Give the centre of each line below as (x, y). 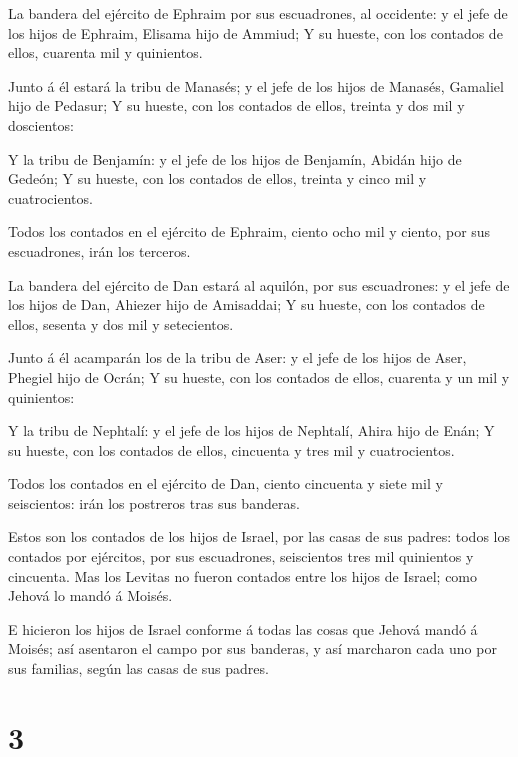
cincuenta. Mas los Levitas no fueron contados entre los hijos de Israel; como (243, 575)
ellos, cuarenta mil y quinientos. (105, 52)
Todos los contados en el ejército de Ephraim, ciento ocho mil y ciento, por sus (249, 231)
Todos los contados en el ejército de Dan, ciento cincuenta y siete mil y (225, 483)
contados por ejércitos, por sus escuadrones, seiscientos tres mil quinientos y (241, 556)
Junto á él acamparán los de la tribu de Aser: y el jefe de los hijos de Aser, (237, 357)
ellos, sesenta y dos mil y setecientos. (121, 323)
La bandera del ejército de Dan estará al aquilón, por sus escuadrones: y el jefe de (259, 284)
